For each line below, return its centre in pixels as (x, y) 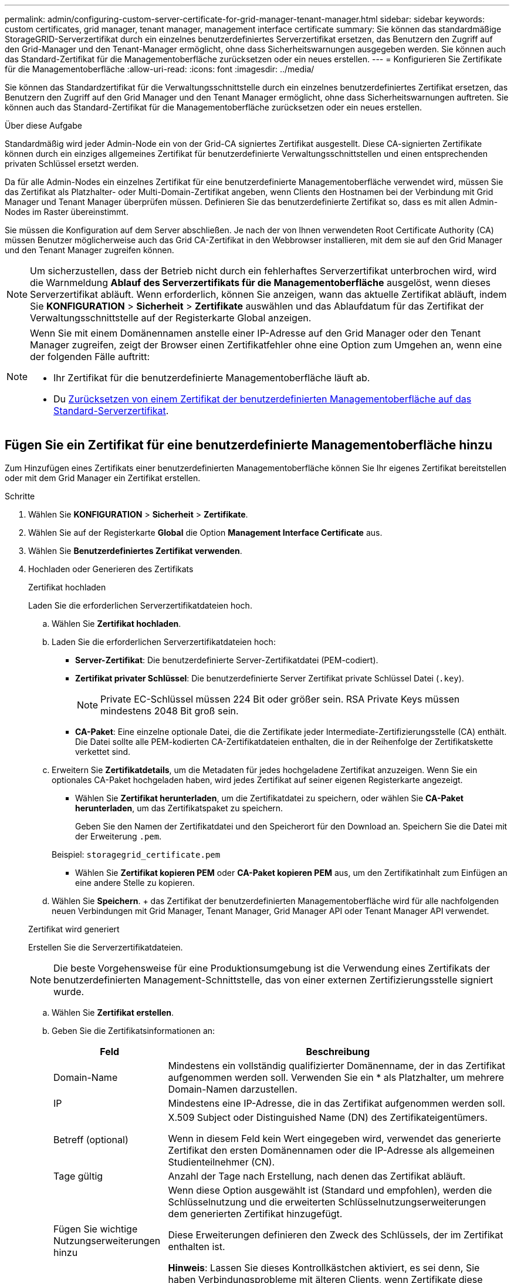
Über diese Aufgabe (43, 125)
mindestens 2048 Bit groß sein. (170, 711)
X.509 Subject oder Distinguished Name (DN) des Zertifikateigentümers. (328, 1117)
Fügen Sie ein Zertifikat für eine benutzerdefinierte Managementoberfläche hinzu (249, 445)
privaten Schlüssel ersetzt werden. (72, 164)
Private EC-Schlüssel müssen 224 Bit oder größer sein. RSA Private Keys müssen (280, 699)
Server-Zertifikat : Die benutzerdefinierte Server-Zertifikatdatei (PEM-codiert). (227, 660)
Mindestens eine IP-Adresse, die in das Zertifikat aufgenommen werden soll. (337, 1103)
